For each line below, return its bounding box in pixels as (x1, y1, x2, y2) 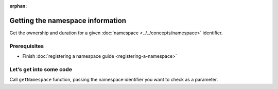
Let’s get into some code (9, 65, 72, 73)
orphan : (9, 3, 27, 9)
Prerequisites (9, 42, 44, 50)
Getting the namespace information (9, 16, 126, 25)
